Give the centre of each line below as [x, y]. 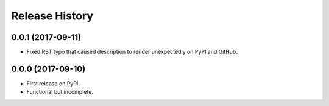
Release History [52, 16]
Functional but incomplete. [60, 92]
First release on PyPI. [53, 83]
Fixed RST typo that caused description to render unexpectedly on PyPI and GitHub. [132, 52]
